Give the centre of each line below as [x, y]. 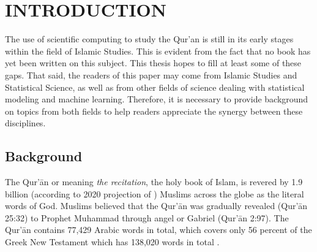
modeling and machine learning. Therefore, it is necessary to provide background [157, 99]
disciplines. [25, 123]
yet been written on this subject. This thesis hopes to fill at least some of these [153, 63]
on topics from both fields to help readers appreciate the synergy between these [154, 111]
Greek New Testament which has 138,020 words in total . [112, 242]
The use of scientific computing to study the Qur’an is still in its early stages [149, 39]
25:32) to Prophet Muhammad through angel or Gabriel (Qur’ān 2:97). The [147, 217]
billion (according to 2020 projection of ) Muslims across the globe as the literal [155, 193]
